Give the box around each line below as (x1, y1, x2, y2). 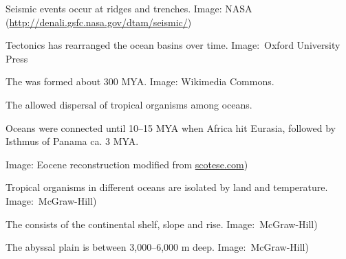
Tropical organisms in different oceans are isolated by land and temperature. (6, 180, 328, 194)
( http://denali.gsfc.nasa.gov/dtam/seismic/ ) (6, 14, 192, 29)
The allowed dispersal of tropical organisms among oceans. (6, 97, 252, 111)
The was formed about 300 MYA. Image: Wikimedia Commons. (6, 74, 274, 89)
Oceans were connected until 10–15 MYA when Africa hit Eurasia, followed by (6, 120, 336, 135)
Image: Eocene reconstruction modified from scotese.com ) (6, 157, 248, 171)
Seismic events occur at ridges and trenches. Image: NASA (6, 1, 252, 15)
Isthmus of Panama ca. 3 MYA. (6, 134, 139, 148)
